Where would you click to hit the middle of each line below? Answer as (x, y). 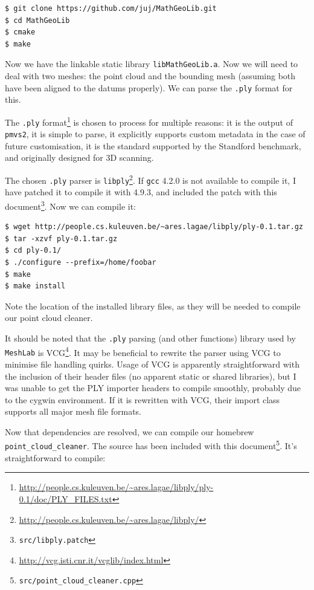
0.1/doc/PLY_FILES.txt (66, 498)
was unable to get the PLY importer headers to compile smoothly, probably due (153, 388)
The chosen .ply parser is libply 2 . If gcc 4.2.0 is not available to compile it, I (150, 179)
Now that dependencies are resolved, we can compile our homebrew (130, 431)
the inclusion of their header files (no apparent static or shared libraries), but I (151, 376)
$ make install (35, 286)
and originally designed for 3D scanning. (79, 157)
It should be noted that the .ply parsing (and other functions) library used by (150, 338)
